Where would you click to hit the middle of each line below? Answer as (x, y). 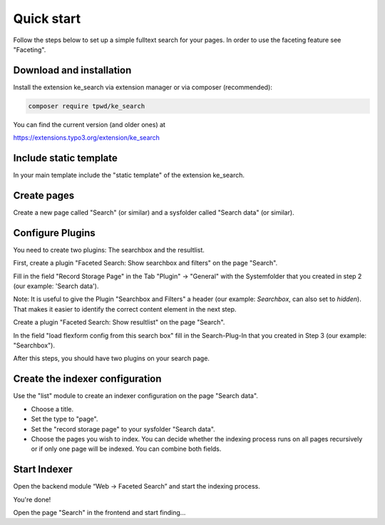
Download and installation (72, 70)
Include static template (65, 158)
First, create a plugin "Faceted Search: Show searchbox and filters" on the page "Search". (145, 263)
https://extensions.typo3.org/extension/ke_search (87, 138)
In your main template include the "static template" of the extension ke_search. (129, 175)
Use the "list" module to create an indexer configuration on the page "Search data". (135, 396)
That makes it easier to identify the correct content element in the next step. (125, 309)
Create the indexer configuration (87, 379)
